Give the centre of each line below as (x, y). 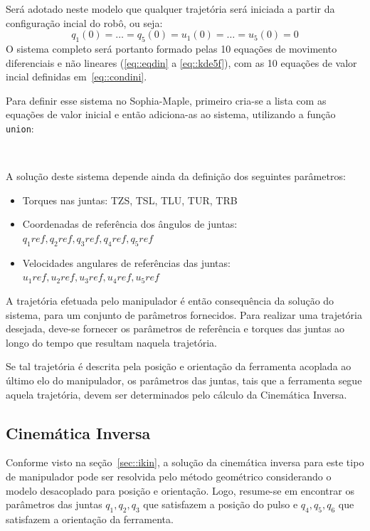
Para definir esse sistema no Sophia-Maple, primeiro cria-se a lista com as (166, 100)
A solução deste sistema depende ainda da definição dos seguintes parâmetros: (176, 176)
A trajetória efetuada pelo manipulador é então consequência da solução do (170, 300)
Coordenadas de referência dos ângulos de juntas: (130, 224)
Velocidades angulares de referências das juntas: (126, 262)
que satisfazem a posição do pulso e (221, 504)
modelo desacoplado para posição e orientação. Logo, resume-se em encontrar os (180, 490)
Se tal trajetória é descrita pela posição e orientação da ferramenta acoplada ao (179, 366)
